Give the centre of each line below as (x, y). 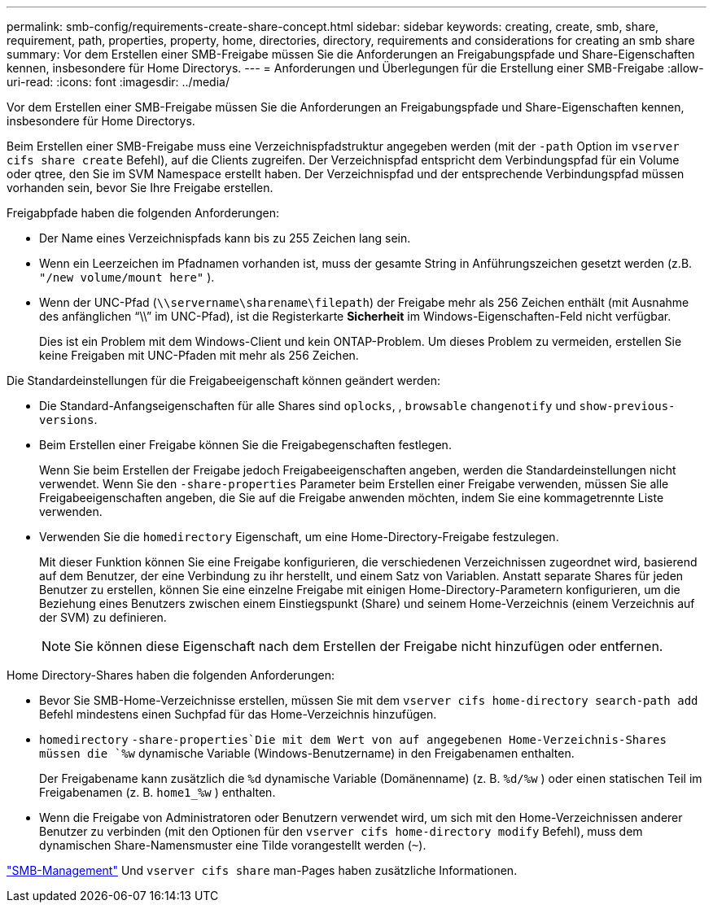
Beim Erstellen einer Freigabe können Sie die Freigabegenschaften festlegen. (245, 445)
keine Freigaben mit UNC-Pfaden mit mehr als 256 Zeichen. (199, 355)
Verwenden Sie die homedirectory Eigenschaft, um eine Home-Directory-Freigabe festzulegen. (299, 537)
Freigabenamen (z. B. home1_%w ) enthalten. (157, 792)
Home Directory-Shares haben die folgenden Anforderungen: (171, 675)
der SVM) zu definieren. (103, 617)
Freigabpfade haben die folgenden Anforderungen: (143, 213)
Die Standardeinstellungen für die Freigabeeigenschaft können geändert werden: (224, 380)
